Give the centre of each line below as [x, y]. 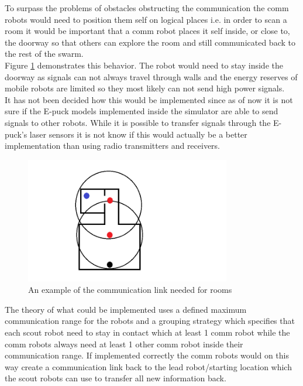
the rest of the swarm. [44, 54]
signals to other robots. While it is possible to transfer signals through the [138, 122]
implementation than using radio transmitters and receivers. [113, 146]
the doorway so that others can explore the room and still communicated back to [150, 42]
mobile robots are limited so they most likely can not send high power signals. [145, 88]
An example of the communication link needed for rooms [130, 290]
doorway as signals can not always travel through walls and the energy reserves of [151, 76]
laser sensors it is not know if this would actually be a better [138, 134]
